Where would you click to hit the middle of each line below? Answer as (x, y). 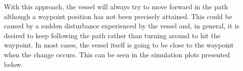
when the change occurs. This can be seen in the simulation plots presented (117, 54)
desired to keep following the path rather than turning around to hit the (112, 35)
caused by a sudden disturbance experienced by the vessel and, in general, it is (122, 26)
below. (13, 64)
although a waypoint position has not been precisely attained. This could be (118, 16)
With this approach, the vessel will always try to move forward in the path (116, 6)
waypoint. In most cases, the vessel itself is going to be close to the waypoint (119, 45)
